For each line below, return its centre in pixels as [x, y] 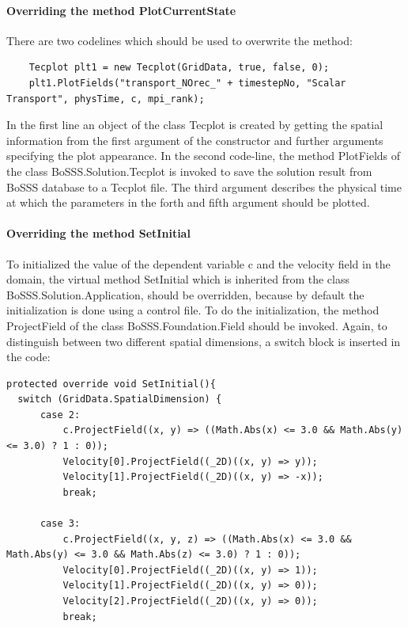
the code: [28, 357]
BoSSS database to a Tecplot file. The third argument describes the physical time [204, 186]
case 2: [60, 415]
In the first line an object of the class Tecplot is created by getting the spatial [195, 125]
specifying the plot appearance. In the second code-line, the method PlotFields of [204, 156]
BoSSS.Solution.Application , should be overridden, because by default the [185, 294]
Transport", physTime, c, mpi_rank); [106, 99]
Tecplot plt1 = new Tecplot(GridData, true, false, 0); [179, 68]
